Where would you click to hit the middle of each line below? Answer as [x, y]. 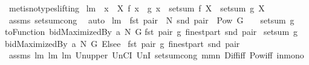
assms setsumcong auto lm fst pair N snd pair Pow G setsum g [151, 20]
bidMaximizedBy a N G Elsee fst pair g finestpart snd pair [122, 43]
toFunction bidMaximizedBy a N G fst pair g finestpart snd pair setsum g [151, 32]
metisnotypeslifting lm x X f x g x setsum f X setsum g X [137, 8]
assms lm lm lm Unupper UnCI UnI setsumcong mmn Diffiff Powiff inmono [156, 55]
